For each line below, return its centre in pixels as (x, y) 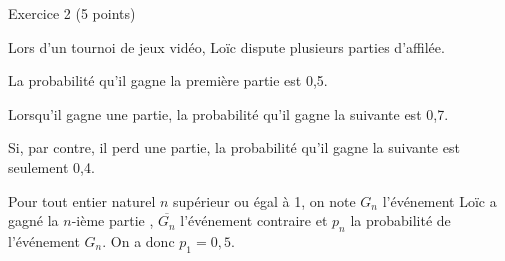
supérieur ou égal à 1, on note (264, 200)
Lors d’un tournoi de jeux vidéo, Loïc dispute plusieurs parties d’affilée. (226, 46)
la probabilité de (400, 220)
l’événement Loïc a (439, 200)
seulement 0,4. (51, 166)
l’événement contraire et (254, 220)
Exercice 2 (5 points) (72, 13)
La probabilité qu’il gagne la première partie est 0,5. (168, 80)
